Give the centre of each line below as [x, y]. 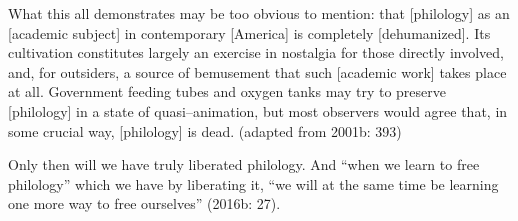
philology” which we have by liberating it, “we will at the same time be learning [253, 183]
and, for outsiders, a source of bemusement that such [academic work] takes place [257, 71]
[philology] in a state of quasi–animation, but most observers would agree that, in [258, 110]
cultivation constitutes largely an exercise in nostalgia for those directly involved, [256, 52]
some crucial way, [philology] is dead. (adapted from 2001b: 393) [205, 130]
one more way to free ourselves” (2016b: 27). [144, 203]
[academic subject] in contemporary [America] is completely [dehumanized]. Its [249, 32]
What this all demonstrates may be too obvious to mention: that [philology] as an [259, 13]
